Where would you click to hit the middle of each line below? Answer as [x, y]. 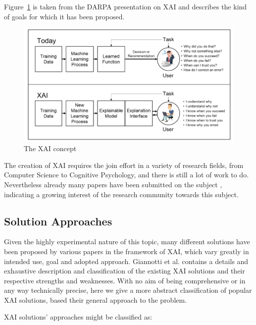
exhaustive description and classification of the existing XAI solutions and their [125, 271]
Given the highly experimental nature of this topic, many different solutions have [127, 242]
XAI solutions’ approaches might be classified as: [78, 316]
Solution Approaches [58, 221]
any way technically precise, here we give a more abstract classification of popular [128, 290]
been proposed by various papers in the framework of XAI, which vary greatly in [127, 251]
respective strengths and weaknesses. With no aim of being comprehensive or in [125, 280]
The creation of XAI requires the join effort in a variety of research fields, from [124, 165]
